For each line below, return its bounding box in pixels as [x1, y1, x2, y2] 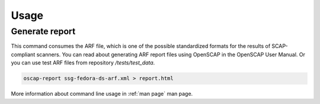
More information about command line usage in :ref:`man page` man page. [11, 90, 193, 97]
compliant [11, 51, 36, 58]
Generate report [11, 26, 76, 37]
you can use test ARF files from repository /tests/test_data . [11, 59, 155, 66]
